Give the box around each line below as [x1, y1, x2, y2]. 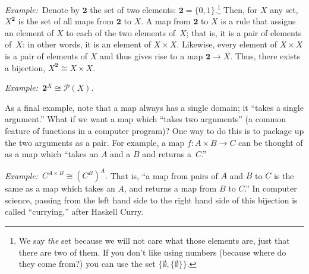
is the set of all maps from [18, 15, 114, 27]
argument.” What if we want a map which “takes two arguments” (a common [5, 113, 286, 125]
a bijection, [5, 61, 46, 74]
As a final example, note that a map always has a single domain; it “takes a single [5, 101, 304, 113]
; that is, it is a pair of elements [186, 26, 302, 39]
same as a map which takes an [5, 182, 115, 195]
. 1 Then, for [215, 2, 258, 15]
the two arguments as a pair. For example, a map [5, 136, 185, 148]
